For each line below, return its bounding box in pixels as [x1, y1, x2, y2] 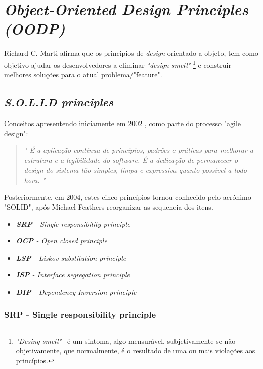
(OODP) [4, 18, 65, 39]
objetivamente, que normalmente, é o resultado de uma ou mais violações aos [16, 345, 255, 356]
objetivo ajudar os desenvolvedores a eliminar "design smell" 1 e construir [4, 58, 231, 70]
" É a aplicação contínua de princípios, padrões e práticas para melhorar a [24, 145, 253, 155]
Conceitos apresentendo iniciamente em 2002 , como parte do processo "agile [4, 117, 241, 128]
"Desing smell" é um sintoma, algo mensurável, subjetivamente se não [16, 335, 236, 346]
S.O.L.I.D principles [4, 94, 113, 110]
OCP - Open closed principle [16, 235, 107, 246]
